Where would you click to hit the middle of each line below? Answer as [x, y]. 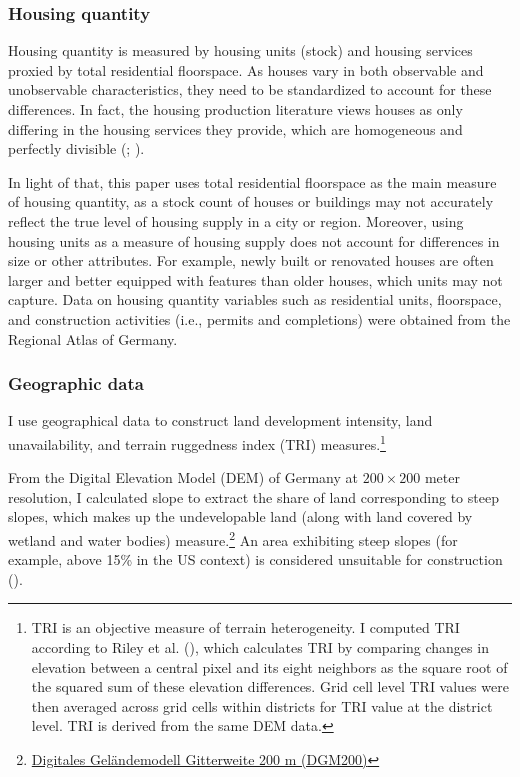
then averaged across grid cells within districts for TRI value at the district [262, 705]
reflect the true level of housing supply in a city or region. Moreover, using [236, 220]
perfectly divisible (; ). [76, 148]
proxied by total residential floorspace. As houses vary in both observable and [246, 69]
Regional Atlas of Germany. [93, 338]
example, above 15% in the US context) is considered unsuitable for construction [255, 559]
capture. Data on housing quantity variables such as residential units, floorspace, [255, 299]
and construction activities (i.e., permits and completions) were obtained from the [259, 318]
